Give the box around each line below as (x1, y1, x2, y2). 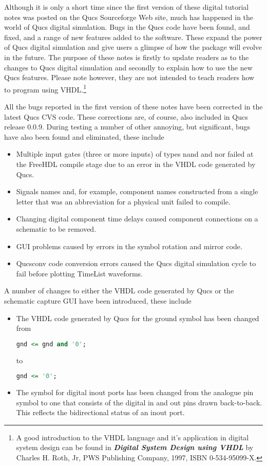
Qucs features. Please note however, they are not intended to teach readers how (4, 72, 255, 83)
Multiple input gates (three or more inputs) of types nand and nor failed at (16, 148, 254, 159)
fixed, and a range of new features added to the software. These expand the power (4, 31, 262, 42)
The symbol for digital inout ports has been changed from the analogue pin (16, 387, 254, 398)
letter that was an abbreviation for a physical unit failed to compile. (16, 196, 231, 207)
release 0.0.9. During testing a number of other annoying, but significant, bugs (4, 121, 251, 132)
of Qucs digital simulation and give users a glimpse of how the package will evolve (4, 42, 262, 52)
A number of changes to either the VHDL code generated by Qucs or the (4, 285, 234, 296)
